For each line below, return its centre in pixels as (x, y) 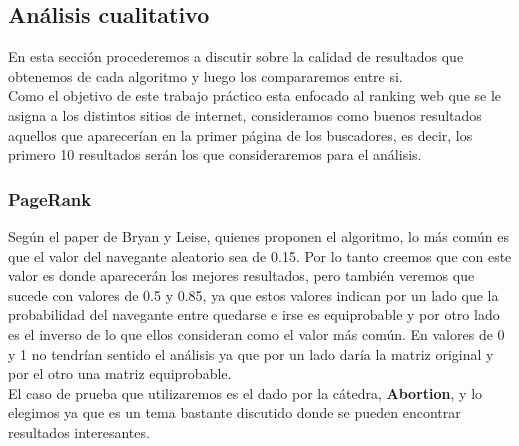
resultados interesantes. (79, 431)
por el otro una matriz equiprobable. (120, 373)
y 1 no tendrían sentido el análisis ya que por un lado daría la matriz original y (251, 353)
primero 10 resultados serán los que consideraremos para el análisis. (215, 154)
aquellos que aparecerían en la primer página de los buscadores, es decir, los (240, 134)
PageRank (50, 198)
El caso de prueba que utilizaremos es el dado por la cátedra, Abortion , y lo (245, 392)
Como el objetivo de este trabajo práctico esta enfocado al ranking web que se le (255, 95)
